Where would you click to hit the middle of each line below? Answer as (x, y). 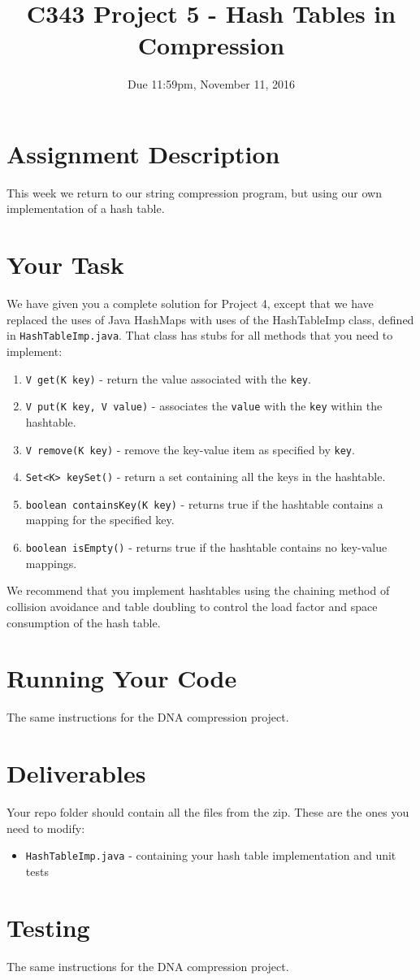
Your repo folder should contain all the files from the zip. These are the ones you (208, 811)
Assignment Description (143, 153)
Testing (48, 927)
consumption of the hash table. (84, 622)
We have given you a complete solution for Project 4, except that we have (190, 304)
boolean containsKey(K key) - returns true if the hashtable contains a (204, 503)
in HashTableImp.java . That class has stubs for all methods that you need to (200, 335)
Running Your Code (122, 678)
